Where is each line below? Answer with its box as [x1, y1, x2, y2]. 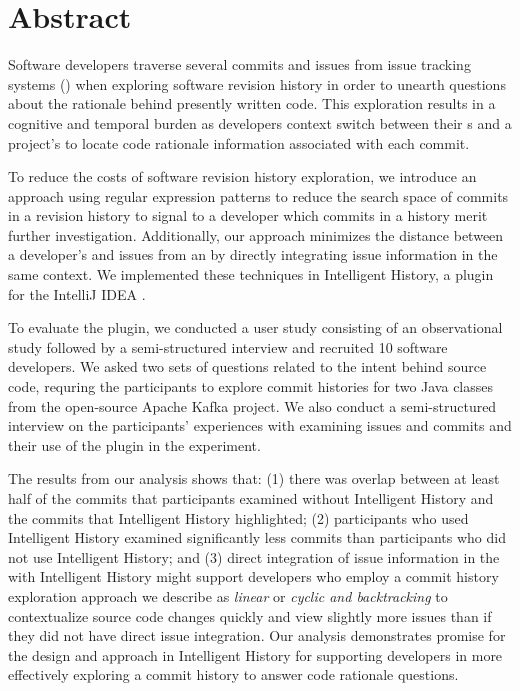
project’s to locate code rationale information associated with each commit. [8, 132, 470, 153]
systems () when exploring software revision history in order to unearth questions [8, 73, 506, 94]
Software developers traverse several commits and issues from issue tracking [8, 54, 471, 75]
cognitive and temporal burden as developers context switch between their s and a [8, 112, 512, 133]
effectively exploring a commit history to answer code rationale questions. [8, 664, 459, 685]
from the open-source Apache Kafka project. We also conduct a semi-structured [8, 395, 497, 416]
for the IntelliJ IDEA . [8, 283, 146, 304]
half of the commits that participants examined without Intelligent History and [8, 488, 494, 508]
